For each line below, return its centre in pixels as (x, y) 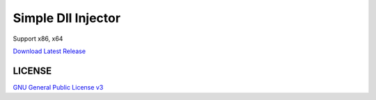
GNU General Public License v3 (58, 87)
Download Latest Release (49, 51)
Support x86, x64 (38, 39)
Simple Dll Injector (67, 18)
